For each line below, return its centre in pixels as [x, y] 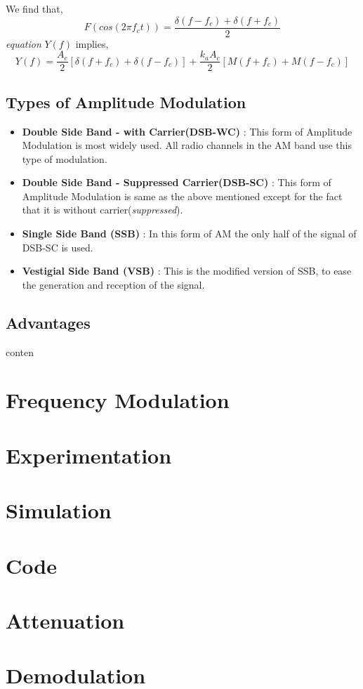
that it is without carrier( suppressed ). [103, 210]
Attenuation [65, 620]
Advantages [48, 322]
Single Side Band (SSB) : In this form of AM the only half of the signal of [189, 234]
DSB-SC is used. [58, 247]
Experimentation [89, 455]
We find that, [34, 8]
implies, [92, 43]
